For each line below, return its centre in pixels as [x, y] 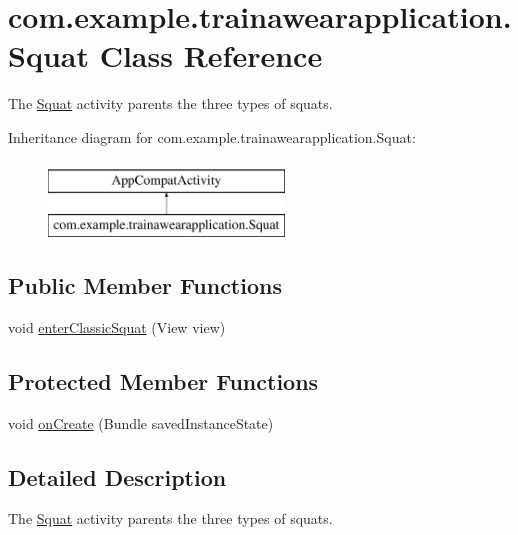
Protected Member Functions [163, 380]
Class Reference [211, 55]
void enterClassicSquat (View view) [117, 326]
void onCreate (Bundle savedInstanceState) [141, 422]
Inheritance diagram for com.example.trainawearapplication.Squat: [212, 136]
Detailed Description [117, 476]
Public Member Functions [145, 285]
